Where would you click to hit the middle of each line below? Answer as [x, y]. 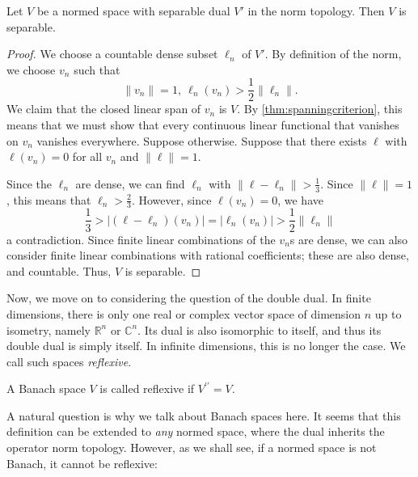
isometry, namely [49, 329]
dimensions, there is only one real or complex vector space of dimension [184, 313]
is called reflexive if [147, 388]
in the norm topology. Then [316, 11]
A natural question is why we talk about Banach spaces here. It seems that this [204, 415]
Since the [29, 183]
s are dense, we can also [349, 239]
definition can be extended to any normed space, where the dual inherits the [196, 431]
